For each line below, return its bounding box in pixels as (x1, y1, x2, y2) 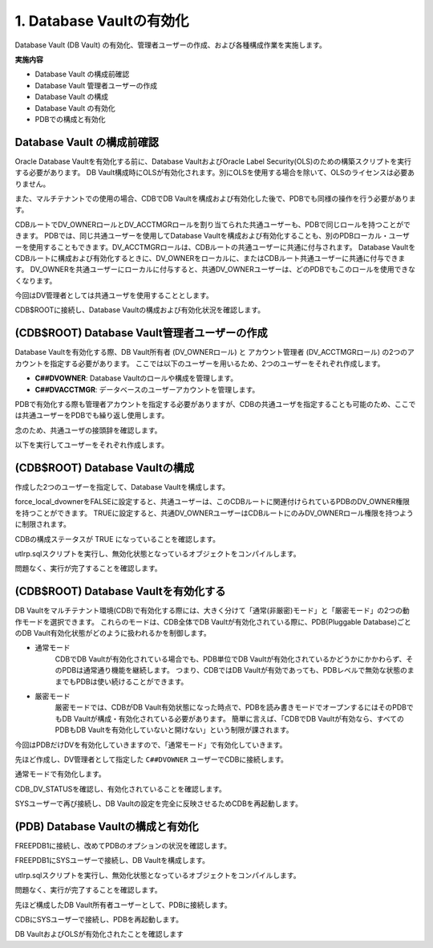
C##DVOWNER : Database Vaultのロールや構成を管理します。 (34, 373, 238, 383)
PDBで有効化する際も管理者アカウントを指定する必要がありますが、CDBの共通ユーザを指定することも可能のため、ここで (14, 399, 416, 409)
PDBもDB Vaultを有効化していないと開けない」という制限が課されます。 (55, 725, 293, 734)
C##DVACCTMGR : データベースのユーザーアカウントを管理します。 (34, 384, 260, 394)
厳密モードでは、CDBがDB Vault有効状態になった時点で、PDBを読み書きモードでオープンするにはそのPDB (55, 702, 407, 712)
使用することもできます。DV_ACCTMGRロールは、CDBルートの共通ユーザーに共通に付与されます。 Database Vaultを (28, 242, 416, 252)
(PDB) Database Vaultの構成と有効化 (14, 820, 200, 833)
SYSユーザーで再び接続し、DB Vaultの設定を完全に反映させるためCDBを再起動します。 (14, 799, 302, 808)
